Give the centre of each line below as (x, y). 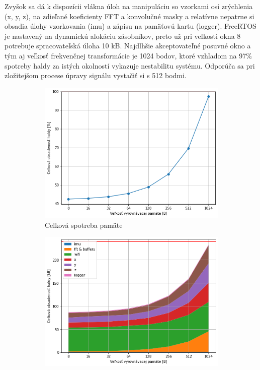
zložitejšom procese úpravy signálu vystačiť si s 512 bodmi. (96, 75)
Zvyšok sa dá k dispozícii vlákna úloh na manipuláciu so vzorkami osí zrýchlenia (129, 6)
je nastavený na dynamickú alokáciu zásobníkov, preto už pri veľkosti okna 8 (123, 36)
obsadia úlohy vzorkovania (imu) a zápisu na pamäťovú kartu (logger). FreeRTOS (131, 26)
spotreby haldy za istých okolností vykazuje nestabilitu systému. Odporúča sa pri (130, 65)
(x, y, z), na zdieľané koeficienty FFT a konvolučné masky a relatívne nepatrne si (129, 16)
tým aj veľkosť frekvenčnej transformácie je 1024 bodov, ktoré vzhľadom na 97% (128, 55)
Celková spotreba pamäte (84, 225)
